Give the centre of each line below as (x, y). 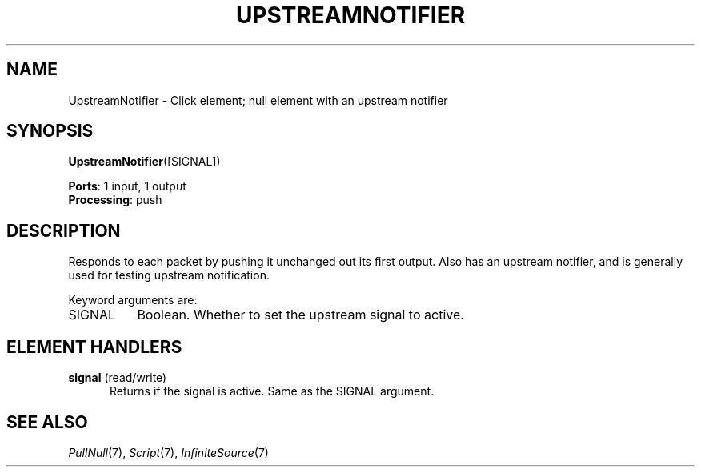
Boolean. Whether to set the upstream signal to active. (300, 315)
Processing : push (115, 200)
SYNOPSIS (50, 131)
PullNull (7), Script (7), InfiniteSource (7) (168, 452)
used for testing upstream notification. (169, 275)
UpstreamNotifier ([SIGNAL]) (144, 162)
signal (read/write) (118, 378)
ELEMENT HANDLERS (94, 347)
